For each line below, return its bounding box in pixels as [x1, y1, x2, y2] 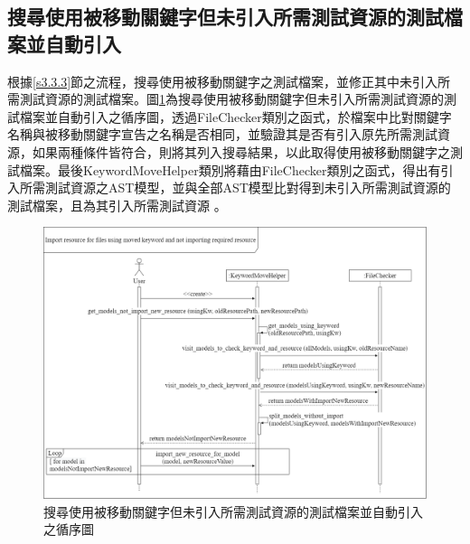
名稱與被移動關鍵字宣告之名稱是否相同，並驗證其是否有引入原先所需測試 [7, 125, 437, 144]
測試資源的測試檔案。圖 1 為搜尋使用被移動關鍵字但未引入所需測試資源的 [19, 89, 444, 108]
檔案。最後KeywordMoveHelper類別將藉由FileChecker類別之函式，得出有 [19, 160, 441, 179]
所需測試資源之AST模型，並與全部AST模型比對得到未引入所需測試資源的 [19, 178, 451, 197]
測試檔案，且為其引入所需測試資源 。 [7, 195, 227, 214]
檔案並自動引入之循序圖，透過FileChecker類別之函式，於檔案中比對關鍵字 [19, 107, 452, 126]
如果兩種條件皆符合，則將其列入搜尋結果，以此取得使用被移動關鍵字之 [32, 142, 450, 161]
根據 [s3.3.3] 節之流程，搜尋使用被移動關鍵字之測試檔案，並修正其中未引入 [7, 71, 438, 90]
